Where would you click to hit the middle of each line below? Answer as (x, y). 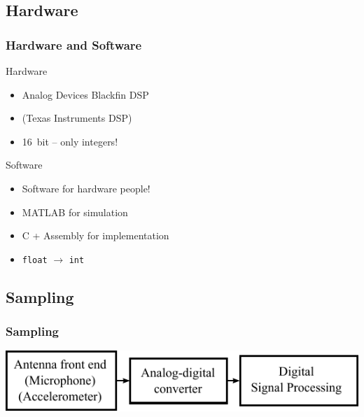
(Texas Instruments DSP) (77, 118)
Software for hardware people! (86, 188)
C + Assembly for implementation (96, 235)
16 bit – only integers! (70, 141)
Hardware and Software (74, 44)
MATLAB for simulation (75, 212)
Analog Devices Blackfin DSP (85, 94)
